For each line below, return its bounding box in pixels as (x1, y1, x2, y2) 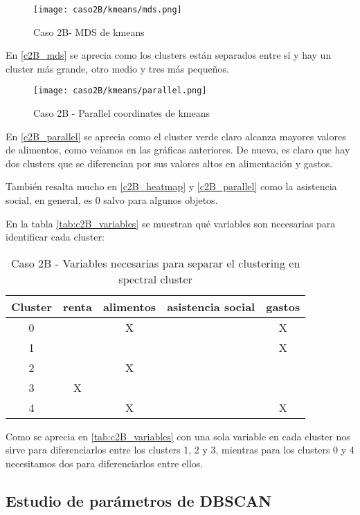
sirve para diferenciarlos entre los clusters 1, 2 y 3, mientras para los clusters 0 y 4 (6, 442, 354, 457)
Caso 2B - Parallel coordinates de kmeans (33, 106, 210, 120)
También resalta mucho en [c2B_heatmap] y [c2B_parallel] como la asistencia (6, 179, 337, 194)
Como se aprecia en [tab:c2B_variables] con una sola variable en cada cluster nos (6, 429, 350, 443)
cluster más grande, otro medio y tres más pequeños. (6, 61, 229, 75)
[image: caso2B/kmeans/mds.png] (33, 5, 182, 15)
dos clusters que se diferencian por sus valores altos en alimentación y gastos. (6, 156, 333, 170)
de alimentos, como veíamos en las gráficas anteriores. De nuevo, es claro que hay (6, 142, 350, 157)
